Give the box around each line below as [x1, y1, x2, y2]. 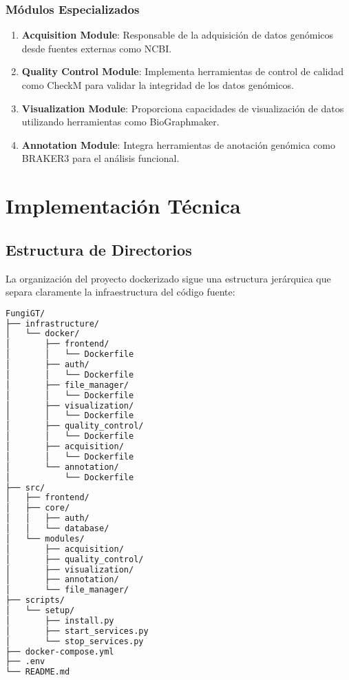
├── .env [6, 657, 45, 667]
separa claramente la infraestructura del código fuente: [6, 285, 235, 299]
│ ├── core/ [6, 503, 70, 513]
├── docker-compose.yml [6, 646, 114, 657]
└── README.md [6, 667, 70, 677]
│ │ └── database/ [6, 524, 109, 534]
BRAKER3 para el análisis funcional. [21, 151, 180, 165]
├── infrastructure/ [6, 318, 100, 329]
